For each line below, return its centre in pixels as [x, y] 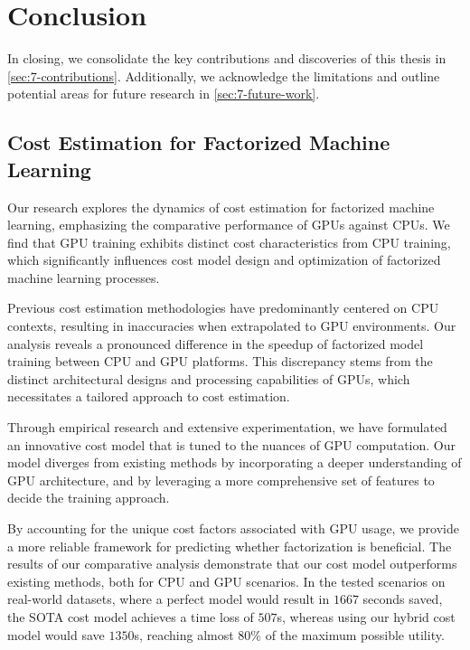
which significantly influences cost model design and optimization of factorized [224, 260]
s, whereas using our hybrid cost [366, 616]
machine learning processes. [84, 277]
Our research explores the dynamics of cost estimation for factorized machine [221, 207]
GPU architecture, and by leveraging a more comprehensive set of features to [221, 480]
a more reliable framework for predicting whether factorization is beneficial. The [230, 546]
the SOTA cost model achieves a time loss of [131, 616]
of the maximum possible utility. [355, 634]
